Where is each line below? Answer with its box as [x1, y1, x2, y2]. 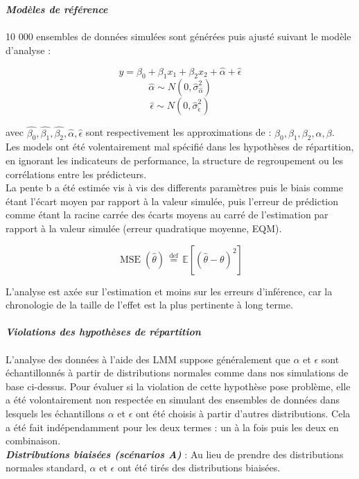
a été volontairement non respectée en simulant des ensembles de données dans [6, 392, 340, 407]
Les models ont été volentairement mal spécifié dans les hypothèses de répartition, [6, 139, 354, 154]
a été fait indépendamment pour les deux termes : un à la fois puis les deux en [6, 419, 339, 434]
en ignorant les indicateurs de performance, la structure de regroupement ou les [6, 153, 344, 167]
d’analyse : [6, 42, 51, 57]
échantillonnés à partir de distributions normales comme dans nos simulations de [6, 365, 349, 380]
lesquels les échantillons [6, 406, 105, 420]
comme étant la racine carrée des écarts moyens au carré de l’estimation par [6, 207, 329, 222]
